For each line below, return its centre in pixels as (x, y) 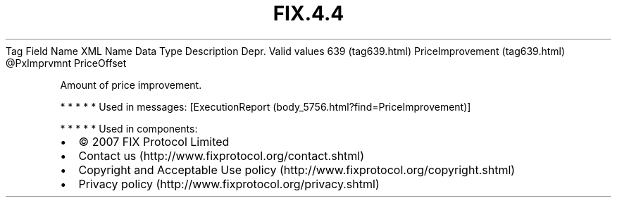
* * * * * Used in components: (129, 128)
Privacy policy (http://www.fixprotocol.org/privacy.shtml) (229, 184)
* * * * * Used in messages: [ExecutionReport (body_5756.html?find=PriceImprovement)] (266, 106)
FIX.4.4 (308, 13)
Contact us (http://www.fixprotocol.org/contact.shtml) (222, 155)
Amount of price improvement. (131, 85)
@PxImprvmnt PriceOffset (66, 63)
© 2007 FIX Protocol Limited (154, 141)
